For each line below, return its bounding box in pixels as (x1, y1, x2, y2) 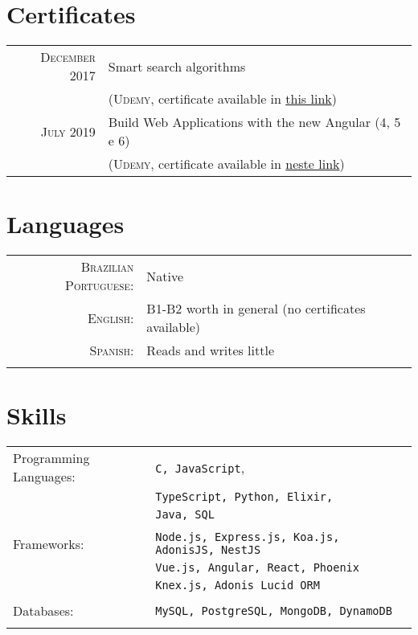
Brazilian (80, 257, 134, 277)
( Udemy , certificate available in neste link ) (108, 154, 345, 174)
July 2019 (40, 121, 96, 141)
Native (146, 266, 184, 285)
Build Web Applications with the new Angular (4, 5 (108, 113, 401, 132)
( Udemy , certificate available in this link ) (108, 89, 337, 109)
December (40, 47, 96, 67)
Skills (6, 399, 67, 432)
